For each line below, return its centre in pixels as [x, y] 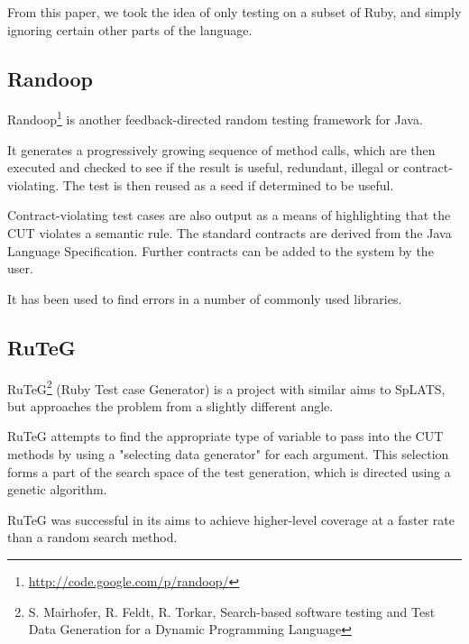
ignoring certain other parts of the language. [130, 29]
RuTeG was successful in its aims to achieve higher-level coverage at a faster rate [231, 519]
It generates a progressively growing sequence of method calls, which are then [221, 149]
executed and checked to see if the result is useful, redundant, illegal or [203, 167]
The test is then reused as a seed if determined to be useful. [228, 184]
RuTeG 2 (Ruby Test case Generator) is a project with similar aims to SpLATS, [226, 387]
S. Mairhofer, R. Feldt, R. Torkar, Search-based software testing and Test [232, 611]
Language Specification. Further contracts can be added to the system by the [221, 250]
